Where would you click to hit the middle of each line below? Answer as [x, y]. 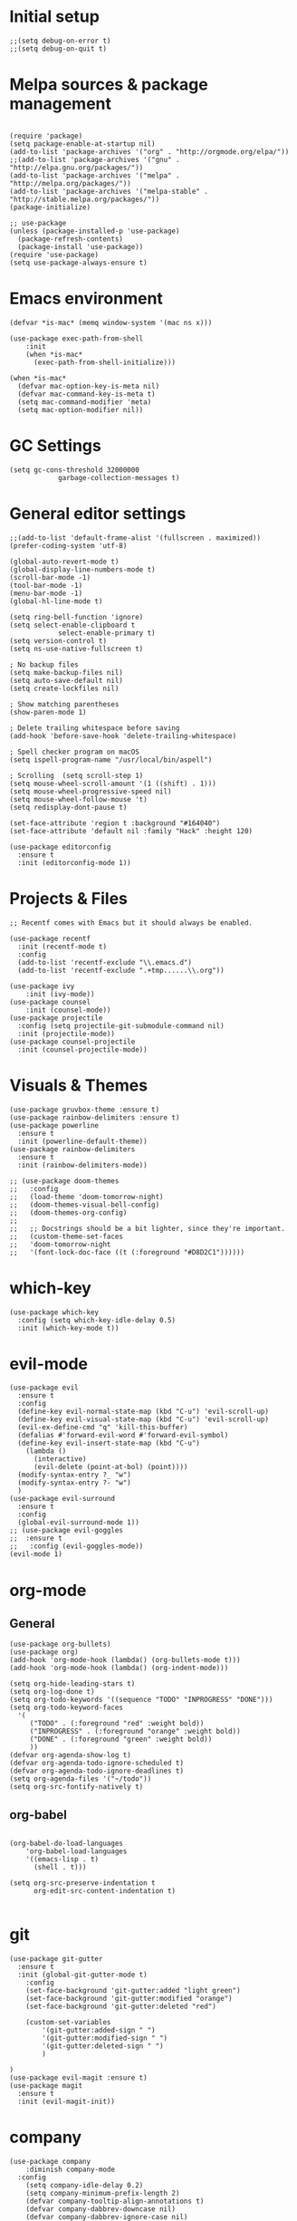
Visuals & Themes [78, 1085]
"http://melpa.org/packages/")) [70, 183]
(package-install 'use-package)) [81, 246]
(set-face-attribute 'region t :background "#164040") [115, 823]
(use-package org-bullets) [60, 1644]
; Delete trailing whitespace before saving [95, 728]
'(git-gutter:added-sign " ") [99, 2031]
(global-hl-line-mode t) [56, 601]
